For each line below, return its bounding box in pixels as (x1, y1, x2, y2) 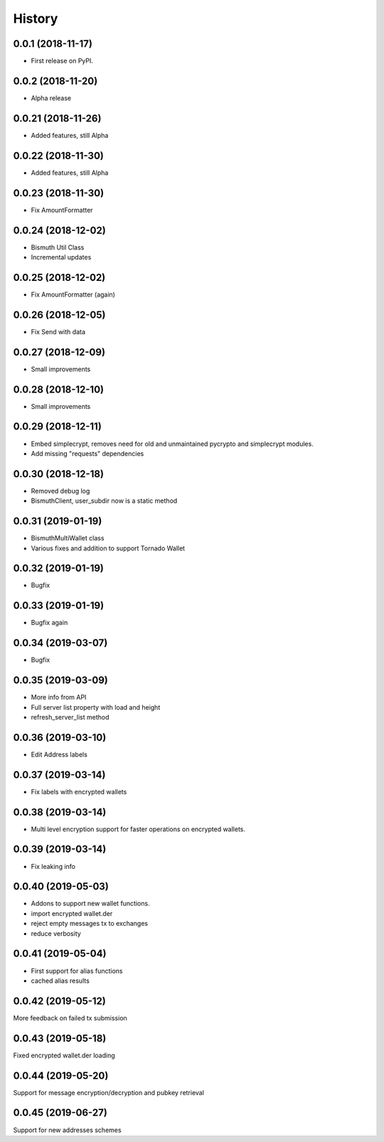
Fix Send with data (31, 327, 85, 336)
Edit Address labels (31, 750, 88, 759)
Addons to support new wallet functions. (31, 900, 150, 908)
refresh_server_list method (31, 713, 110, 721)
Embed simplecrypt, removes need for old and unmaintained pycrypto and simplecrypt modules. (31, 439, 314, 448)
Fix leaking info (31, 862, 76, 870)
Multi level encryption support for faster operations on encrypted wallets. (31, 825, 245, 833)
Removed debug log (31, 486, 90, 495)
